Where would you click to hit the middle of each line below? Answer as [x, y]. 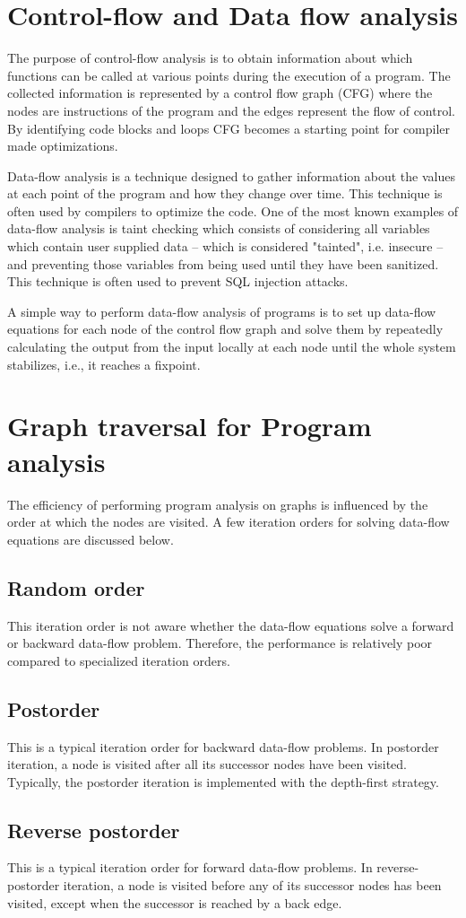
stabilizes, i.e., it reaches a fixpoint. [104, 364]
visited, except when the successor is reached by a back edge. [175, 902]
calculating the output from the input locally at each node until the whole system [232, 347]
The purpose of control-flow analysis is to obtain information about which [210, 58]
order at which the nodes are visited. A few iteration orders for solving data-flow [229, 522]
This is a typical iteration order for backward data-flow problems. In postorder [223, 746]
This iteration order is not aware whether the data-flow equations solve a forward [231, 625]
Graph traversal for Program [190, 426]
